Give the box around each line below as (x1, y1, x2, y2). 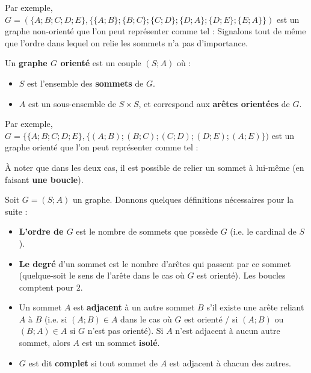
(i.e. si (44, 312, 67, 325)
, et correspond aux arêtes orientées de (138, 97, 290, 109)
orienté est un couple (60, 57, 141, 69)
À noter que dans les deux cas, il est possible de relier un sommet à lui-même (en (5, 161, 304, 173)
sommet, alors (19, 336, 70, 349)
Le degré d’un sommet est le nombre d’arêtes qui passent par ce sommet (19, 257, 291, 270)
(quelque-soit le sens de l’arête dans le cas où (19, 269, 185, 282)
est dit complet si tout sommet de (28, 356, 158, 369)
